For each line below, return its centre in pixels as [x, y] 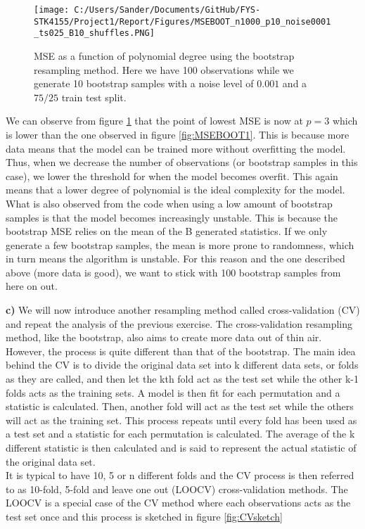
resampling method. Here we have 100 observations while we [164, 69]
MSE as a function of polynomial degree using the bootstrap [164, 55]
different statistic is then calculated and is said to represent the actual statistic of [181, 447]
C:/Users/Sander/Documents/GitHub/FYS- [167, 10]
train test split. [94, 97]
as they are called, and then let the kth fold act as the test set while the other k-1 [182, 379]
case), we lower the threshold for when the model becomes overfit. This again [172, 176]
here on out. [32, 286]
